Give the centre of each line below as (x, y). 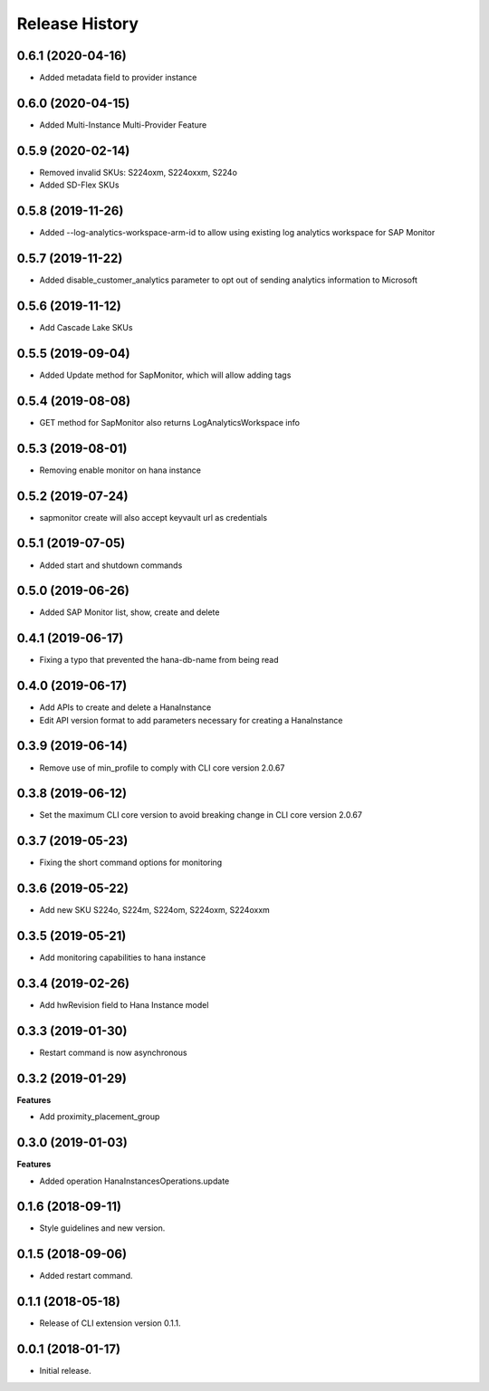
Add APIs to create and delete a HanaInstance (125, 707)
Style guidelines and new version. (102, 1228)
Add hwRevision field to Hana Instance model (124, 1005)
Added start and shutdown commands (111, 565)
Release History (78, 24)
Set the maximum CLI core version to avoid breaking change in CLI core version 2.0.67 (201, 815)
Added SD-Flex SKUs (79, 185)
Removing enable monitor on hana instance (120, 470)
